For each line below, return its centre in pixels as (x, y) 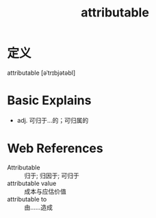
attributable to (27, 199)
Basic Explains (49, 100)
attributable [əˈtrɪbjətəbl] (41, 73)
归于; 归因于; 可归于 (52, 175)
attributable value (32, 183)
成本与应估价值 (45, 191)
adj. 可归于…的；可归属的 (53, 120)
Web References (55, 148)
